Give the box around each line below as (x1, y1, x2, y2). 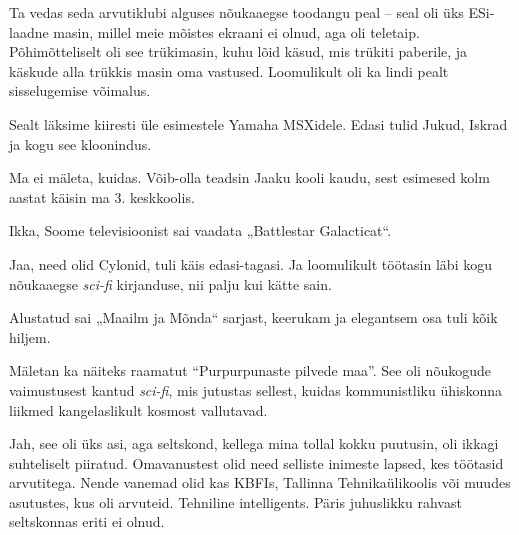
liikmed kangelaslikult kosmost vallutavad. (9, 399, 268, 420)
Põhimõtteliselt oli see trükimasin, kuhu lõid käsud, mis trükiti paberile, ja (9, 41, 468, 62)
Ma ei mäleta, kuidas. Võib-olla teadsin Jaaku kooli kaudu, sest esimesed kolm (9, 167, 490, 188)
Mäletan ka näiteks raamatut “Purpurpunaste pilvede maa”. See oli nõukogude (9, 360, 491, 381)
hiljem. (9, 326, 51, 347)
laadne (9, 21, 49, 42)
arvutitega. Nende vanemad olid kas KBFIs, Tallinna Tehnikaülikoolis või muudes (9, 472, 511, 493)
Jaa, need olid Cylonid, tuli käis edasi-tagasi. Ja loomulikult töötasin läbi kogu (9, 253, 492, 274)
